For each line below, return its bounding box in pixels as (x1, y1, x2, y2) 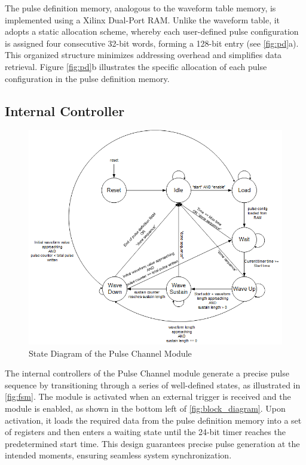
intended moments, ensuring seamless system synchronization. (5, 449, 232, 461)
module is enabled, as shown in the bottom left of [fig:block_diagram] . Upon (5, 402, 286, 414)
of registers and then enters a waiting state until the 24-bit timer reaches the (5, 426, 286, 438)
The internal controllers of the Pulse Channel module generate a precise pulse (5, 367, 289, 379)
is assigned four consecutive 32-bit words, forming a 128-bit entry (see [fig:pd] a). (5, 37, 299, 49)
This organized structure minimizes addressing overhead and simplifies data (5, 48, 282, 61)
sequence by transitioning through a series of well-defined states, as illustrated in (5, 378, 301, 391)
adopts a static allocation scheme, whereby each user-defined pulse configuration (5, 25, 299, 38)
